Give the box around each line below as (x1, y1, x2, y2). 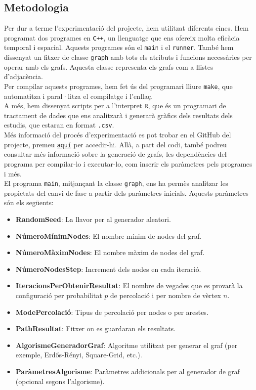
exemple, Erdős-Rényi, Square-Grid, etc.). (15, 349, 142, 360)
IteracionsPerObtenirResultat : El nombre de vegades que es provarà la (15, 280, 243, 291)
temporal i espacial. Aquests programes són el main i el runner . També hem (4, 42, 234, 52)
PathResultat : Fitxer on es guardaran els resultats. (15, 323, 176, 334)
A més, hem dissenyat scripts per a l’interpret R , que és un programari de (4, 100, 226, 111)
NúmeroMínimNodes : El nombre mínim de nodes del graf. (15, 230, 202, 241)
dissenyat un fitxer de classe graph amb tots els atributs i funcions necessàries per (4, 52, 252, 62)
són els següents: (4, 197, 54, 208)
